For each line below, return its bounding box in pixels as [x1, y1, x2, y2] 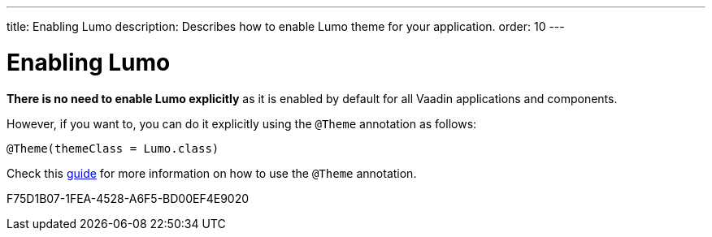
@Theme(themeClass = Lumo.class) [7, 141, 219, 155]
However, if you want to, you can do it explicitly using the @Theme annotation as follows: [7, 116, 477, 131]
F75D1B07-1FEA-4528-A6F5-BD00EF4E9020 [7, 191, 250, 205]
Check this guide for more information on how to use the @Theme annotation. [7, 166, 417, 180]
